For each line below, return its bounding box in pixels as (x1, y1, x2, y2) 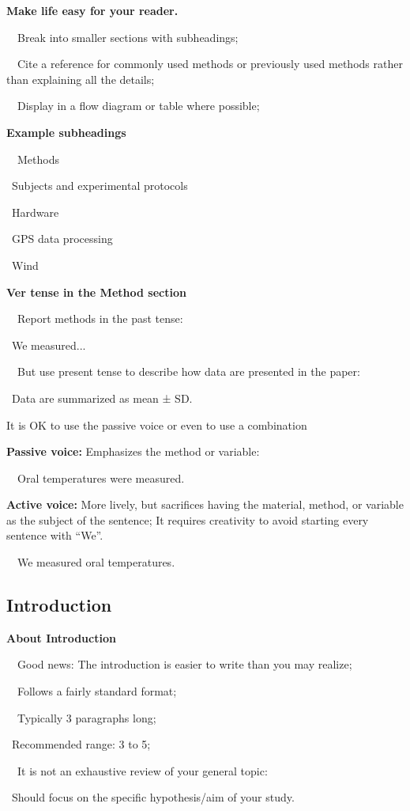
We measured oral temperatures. (17, 554, 175, 570)
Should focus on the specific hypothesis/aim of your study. (11, 789, 295, 805)
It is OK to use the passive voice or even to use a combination (6, 416, 307, 433)
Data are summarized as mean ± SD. (11, 389, 193, 406)
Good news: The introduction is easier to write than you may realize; (17, 656, 352, 673)
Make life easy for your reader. (6, 2, 179, 18)
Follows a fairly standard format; (17, 683, 177, 699)
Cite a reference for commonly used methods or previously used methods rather (17, 55, 403, 72)
